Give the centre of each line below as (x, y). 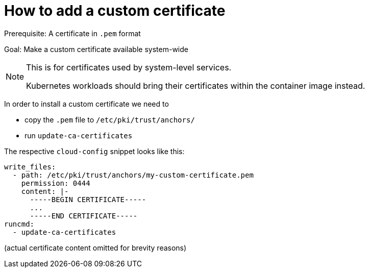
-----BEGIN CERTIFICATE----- (88, 199)
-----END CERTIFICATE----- (84, 216)
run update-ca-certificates (79, 135)
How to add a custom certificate (115, 11)
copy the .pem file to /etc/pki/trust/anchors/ (110, 119)
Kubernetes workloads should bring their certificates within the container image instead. (196, 85)
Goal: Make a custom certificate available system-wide (96, 49)
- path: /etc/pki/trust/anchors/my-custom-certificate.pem (133, 175)
